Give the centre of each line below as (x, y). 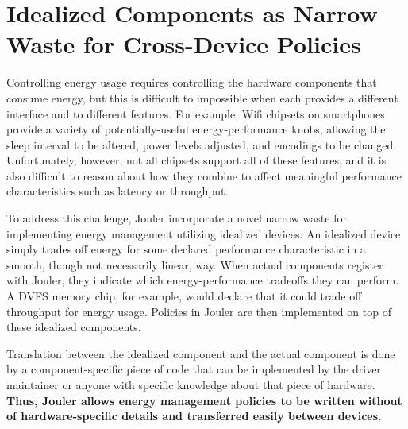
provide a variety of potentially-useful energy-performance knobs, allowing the (196, 129)
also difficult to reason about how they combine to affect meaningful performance (204, 175)
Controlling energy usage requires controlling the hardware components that (192, 82)
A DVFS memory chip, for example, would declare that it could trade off (184, 296)
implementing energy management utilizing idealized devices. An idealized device (204, 233)
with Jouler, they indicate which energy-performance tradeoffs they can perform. (203, 280)
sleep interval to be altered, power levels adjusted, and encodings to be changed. (202, 144)
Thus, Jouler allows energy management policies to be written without (204, 400)
